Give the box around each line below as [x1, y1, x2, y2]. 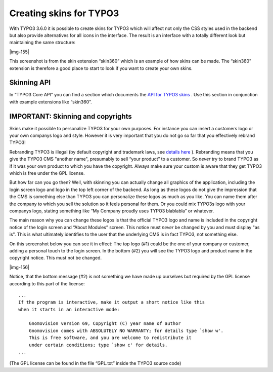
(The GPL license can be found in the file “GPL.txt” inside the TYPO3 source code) [9, 360, 181, 366]
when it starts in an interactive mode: [18, 307, 120, 312]
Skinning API [9, 79, 51, 87]
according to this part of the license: [9, 280, 85, 286]
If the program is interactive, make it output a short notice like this [18, 300, 205, 305]
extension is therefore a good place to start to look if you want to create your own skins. [9, 65, 193, 71]
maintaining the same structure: [9, 40, 76, 46]
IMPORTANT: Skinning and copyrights [9, 112, 132, 121]
